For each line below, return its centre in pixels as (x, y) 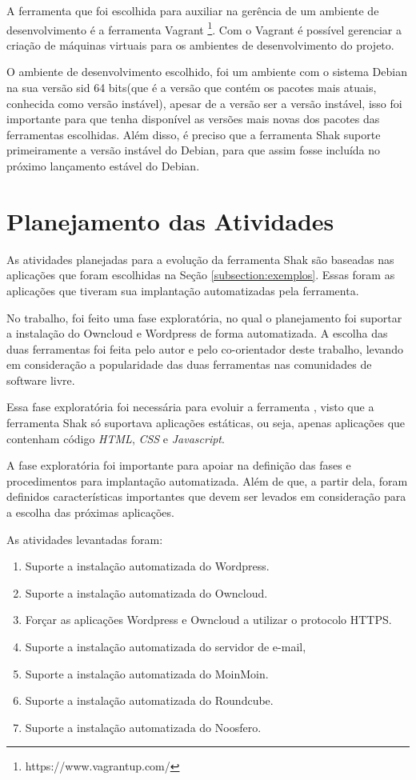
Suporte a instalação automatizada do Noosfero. (143, 727)
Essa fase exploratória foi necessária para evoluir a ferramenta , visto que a (190, 407)
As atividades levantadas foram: (85, 539)
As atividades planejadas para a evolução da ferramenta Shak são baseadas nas (200, 259)
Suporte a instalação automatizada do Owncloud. (146, 592)
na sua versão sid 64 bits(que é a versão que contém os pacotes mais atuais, (192, 88)
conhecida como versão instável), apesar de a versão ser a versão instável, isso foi (204, 103)
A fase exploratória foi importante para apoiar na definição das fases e (179, 465)
